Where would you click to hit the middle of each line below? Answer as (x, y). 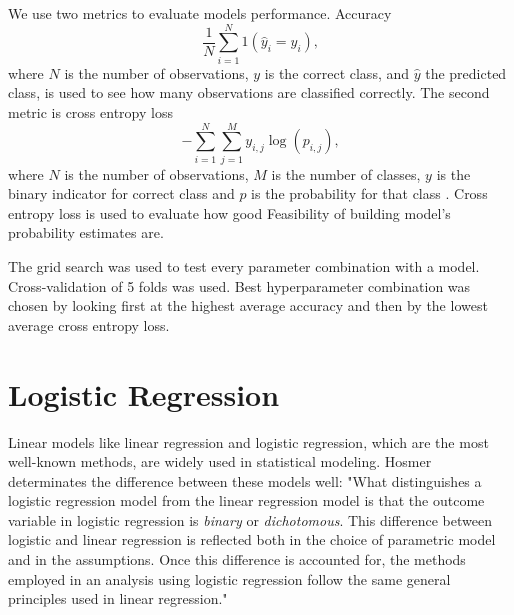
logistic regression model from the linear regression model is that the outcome (246, 500)
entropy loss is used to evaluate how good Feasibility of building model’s (229, 212)
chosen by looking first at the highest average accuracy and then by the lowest (248, 305)
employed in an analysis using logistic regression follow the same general (229, 578)
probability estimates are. (86, 232)
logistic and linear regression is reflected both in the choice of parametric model (252, 539)
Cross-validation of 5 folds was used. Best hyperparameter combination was (239, 285)
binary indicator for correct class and (121, 193)
